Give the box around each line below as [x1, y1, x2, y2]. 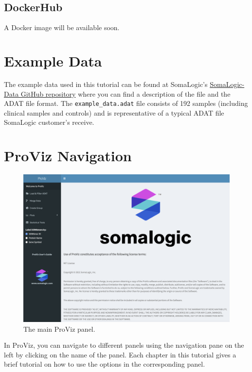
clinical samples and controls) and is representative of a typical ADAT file [4, 107, 224, 118]
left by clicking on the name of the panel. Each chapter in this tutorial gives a [4, 349, 236, 359]
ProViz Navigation [4, 146, 132, 166]
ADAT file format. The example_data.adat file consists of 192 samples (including [4, 98, 248, 108]
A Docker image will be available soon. [4, 22, 120, 33]
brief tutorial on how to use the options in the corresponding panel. [4, 359, 205, 369]
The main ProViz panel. [23, 323, 95, 334]
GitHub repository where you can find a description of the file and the [20, 88, 231, 99]
